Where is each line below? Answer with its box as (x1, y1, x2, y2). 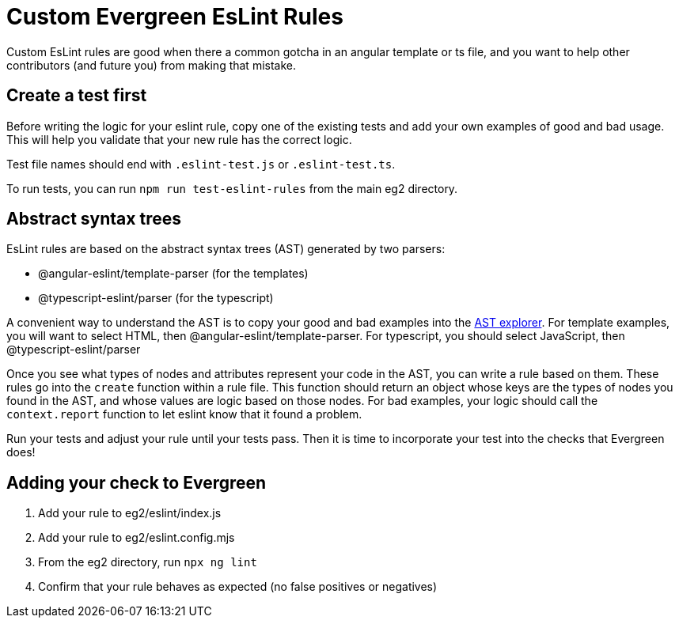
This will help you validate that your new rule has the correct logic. (6, 132, 352, 146)
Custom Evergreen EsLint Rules (6, 3, 343, 30)
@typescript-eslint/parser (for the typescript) (38, 291, 274, 305)
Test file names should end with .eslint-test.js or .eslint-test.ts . (6, 157, 396, 171)
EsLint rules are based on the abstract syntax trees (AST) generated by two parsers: (6, 242, 446, 256)
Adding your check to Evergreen (6, 472, 267, 493)
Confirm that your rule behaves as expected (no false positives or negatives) (38, 580, 438, 594)
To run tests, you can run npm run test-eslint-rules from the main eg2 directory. (6, 181, 458, 195)
